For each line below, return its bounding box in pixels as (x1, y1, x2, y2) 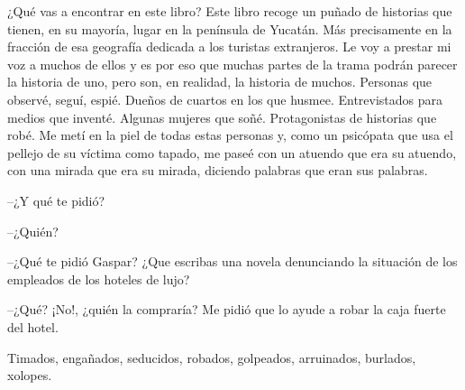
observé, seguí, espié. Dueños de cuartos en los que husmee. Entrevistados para (7, 89, 443, 108)
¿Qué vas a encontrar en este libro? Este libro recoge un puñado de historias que (7, 2, 452, 20)
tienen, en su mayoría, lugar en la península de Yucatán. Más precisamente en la (7, 19, 452, 38)
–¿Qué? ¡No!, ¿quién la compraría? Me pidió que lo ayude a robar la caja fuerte (7, 300, 446, 319)
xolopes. (7, 366, 52, 385)
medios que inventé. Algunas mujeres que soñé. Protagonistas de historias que (7, 107, 437, 126)
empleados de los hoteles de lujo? (7, 269, 190, 288)
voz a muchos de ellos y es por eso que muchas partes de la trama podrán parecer (7, 54, 458, 73)
